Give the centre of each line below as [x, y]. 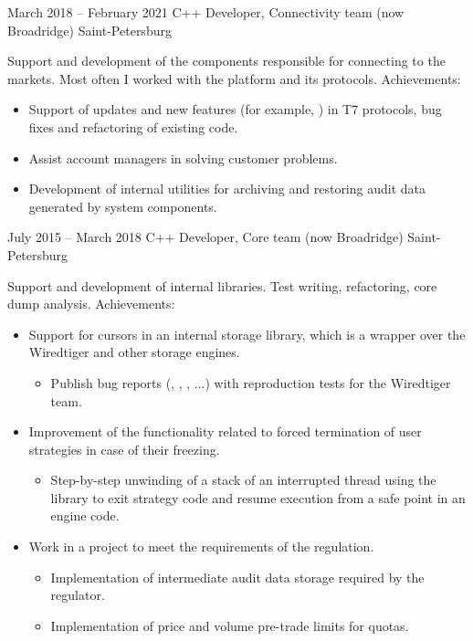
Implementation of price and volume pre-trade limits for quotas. [230, 625]
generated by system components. [123, 206]
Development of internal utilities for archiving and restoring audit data [227, 189]
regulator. [78, 595]
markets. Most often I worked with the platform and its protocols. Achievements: [234, 78]
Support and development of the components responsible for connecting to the [226, 61]
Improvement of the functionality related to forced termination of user [225, 431]
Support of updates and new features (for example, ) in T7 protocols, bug [235, 109]
